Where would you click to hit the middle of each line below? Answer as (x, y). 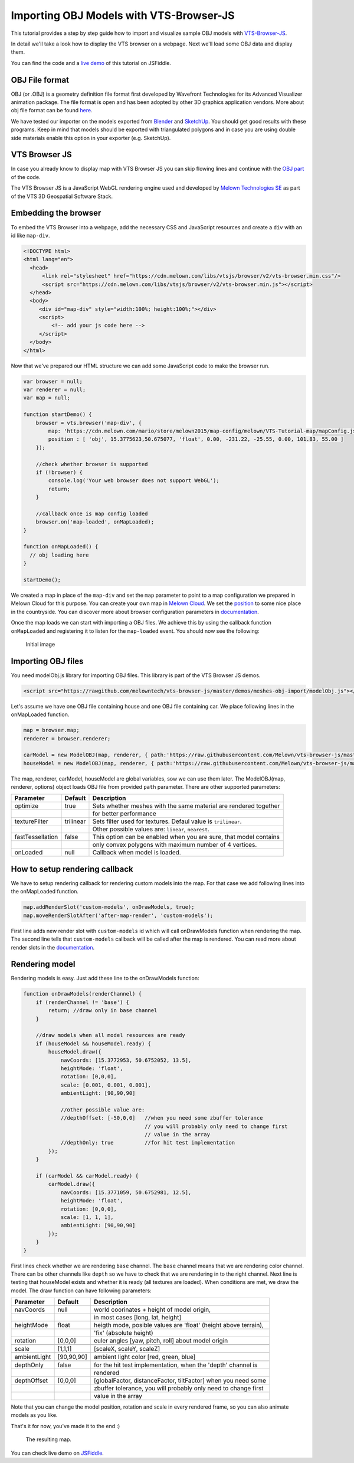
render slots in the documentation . (53, 947)
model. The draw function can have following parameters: (81, 1290)
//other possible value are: (103, 1110)
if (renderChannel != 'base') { (83, 1002)
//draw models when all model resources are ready (110, 1035)
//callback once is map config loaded (92, 513)
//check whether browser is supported (92, 464)
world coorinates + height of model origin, (152, 1310)
